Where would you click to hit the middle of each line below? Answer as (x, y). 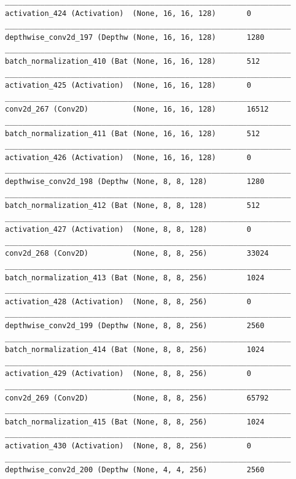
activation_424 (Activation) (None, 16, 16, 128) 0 (128, 13)
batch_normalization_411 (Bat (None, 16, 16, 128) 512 (133, 133)
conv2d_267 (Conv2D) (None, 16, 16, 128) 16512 (137, 109)
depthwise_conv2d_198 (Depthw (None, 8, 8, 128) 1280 (135, 181)
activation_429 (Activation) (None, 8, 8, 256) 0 (128, 374)
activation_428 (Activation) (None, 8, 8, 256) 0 (128, 301)
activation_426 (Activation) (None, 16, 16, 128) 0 (128, 157)
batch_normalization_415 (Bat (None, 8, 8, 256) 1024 (135, 422)
